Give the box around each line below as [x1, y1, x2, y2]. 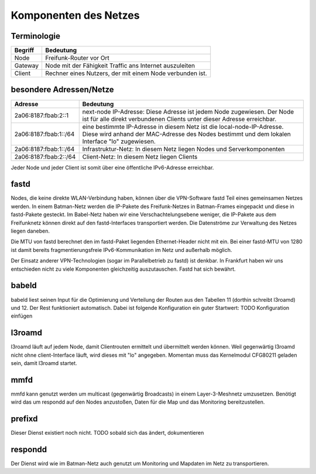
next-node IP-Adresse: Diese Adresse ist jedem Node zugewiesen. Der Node [82, 107, 294, 115]
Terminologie [11, 31, 61, 41]
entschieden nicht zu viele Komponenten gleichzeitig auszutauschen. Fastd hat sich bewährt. [11, 265, 236, 272]
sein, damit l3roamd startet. [11, 359, 77, 366]
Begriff [14, 46, 35, 54]
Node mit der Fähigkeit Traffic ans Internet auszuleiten [45, 62, 195, 70]
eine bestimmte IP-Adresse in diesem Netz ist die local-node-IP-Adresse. [82, 122, 284, 131]
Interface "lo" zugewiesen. [82, 137, 156, 145]
